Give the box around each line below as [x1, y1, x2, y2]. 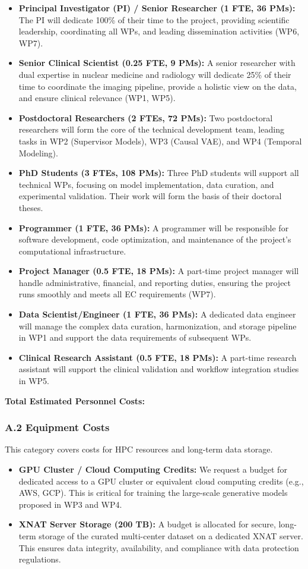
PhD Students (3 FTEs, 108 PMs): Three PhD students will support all [18, 166, 299, 179]
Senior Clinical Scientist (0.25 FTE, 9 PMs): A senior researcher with [18, 56, 296, 69]
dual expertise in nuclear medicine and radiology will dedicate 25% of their [18, 68, 291, 80]
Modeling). [18, 146, 58, 159]
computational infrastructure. [18, 244, 126, 257]
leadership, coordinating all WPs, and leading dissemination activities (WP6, [18, 25, 300, 37]
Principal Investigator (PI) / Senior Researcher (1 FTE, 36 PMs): [18, 2, 296, 14]
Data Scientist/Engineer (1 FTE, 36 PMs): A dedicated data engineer [18, 308, 296, 320]
